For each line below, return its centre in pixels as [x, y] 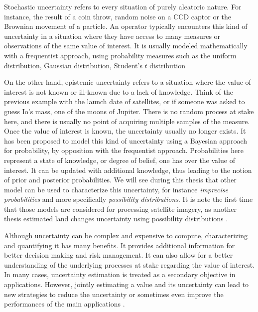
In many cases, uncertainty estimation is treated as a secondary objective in [120, 274]
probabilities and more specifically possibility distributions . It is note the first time [129, 199]
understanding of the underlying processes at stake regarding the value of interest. [129, 264]
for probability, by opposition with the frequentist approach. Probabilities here [124, 150]
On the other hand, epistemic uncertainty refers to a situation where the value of [128, 82]
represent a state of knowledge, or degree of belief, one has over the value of [120, 160]
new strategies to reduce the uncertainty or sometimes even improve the [114, 294]
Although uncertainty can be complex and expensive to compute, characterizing [126, 235]
